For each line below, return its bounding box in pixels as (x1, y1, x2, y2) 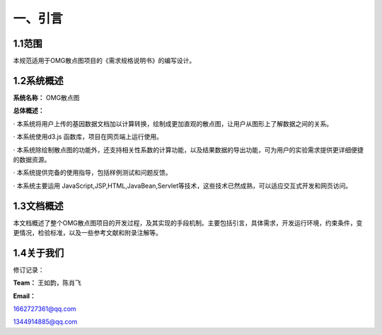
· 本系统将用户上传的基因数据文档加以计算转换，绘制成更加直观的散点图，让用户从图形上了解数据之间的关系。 (13, 119, 332, 127)
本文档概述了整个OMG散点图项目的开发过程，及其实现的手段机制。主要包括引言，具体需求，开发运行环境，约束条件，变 (13, 218, 363, 227)
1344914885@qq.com (13, 317, 78, 326)
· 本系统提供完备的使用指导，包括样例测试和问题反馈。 (13, 169, 172, 177)
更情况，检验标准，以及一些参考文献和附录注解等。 (13, 229, 162, 237)
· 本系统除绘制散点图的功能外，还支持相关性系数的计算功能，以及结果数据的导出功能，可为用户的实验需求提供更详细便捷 (13, 145, 364, 154)
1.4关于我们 (13, 246, 64, 259)
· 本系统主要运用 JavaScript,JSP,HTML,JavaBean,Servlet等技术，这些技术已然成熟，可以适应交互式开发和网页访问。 (13, 181, 352, 190)
